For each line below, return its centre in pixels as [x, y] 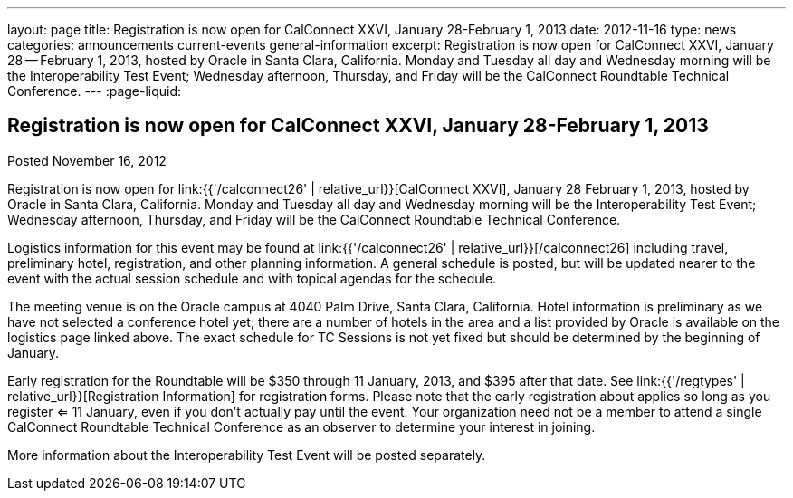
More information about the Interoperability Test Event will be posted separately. [247, 455]
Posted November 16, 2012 [87, 160]
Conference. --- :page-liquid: [95, 91]
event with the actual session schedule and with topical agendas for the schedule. [252, 278]
